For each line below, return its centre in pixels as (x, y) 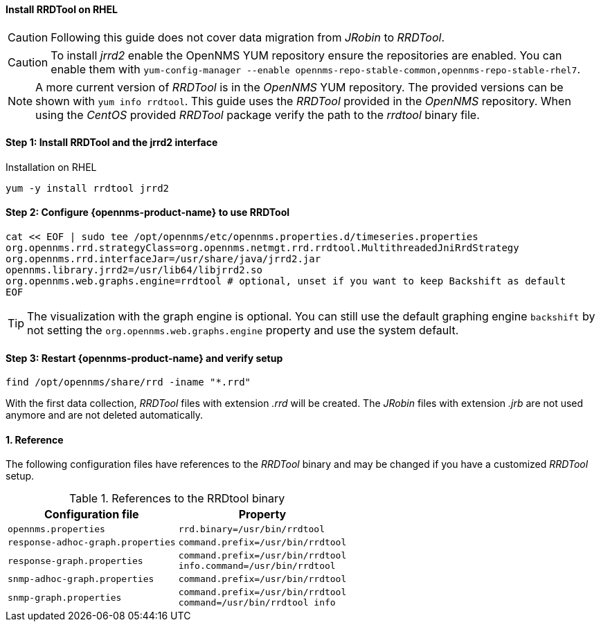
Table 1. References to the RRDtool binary (177, 499)
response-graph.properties (75, 561)
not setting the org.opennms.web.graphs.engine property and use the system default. (243, 330)
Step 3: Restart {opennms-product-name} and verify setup (144, 358)
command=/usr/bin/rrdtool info (257, 603)
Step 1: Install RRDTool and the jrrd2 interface (112, 143)
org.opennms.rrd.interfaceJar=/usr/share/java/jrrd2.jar (163, 259)
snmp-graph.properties (65, 597)
